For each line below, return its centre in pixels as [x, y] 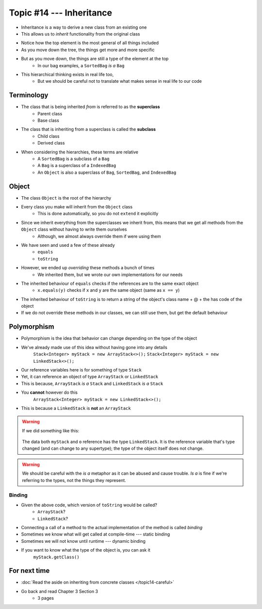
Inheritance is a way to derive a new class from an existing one [84, 27]
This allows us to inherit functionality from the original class [81, 34]
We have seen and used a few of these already [68, 245]
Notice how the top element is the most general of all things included [90, 43]
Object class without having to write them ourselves [74, 229]
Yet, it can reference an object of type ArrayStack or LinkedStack [90, 377]
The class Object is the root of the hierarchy [66, 198]
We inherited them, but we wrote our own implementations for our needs [110, 275]
